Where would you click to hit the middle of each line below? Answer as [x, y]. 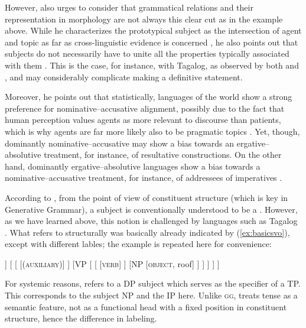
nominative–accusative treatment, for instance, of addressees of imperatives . [144, 178]
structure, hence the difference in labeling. [81, 318]
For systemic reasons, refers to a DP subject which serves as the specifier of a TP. [153, 283]
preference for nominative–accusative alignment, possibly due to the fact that [145, 108]
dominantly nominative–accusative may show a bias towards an [120, 143]
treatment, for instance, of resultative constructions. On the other [163, 155]
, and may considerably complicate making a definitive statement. [124, 77]
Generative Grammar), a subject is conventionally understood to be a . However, [151, 209]
